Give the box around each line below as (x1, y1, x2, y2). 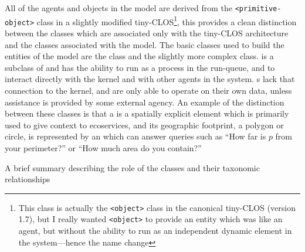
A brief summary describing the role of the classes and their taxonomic (5, 161, 260, 173)
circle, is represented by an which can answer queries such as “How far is (5, 130, 266, 142)
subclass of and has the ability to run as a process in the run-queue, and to (5, 61, 275, 73)
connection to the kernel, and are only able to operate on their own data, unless (5, 84, 292, 96)
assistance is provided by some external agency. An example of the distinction (5, 96, 284, 108)
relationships (5, 173, 50, 185)
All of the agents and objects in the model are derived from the (5, 2, 232, 13)
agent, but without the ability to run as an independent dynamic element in (18, 224, 292, 236)
